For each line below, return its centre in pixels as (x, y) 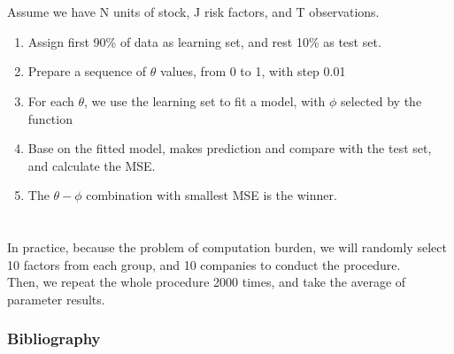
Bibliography (54, 339)
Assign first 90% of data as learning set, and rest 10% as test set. (204, 41)
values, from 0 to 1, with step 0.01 (253, 71)
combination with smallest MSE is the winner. (212, 195)
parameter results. (56, 299)
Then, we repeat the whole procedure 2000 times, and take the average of (207, 282)
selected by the (381, 100)
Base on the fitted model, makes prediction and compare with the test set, (230, 148)
